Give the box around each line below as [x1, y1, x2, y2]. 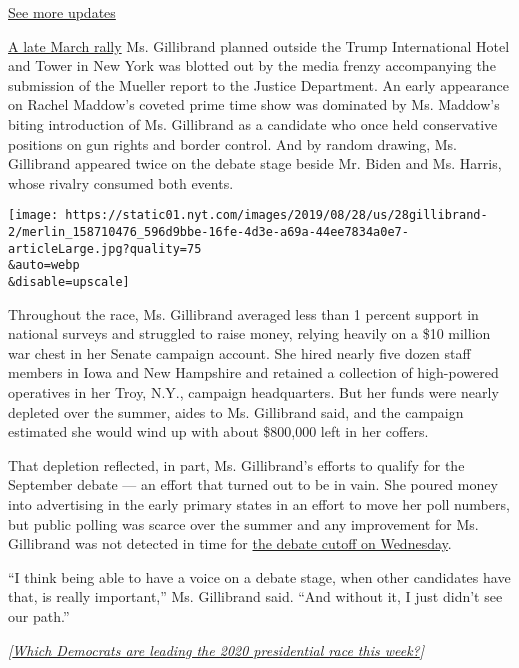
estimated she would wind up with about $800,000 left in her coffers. [8, 421, 429, 442]
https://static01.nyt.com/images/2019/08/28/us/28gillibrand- [65, 208, 488, 223]
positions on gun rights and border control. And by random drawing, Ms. [8, 133, 458, 154]
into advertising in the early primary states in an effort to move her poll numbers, [8, 493, 510, 514]
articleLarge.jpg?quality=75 [8, 241, 202, 256]
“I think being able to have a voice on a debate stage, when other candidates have [8, 566, 511, 587]
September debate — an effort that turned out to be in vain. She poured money [8, 474, 498, 495]
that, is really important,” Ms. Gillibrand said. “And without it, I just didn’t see [8, 586, 503, 607]
